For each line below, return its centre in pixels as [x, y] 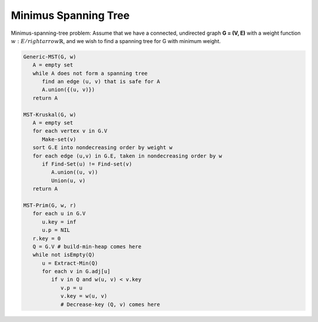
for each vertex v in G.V [70, 131]
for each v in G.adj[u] [76, 272]
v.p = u [71, 288]
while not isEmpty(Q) [64, 255]
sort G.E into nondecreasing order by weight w [103, 148]
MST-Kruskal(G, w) [50, 114]
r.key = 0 [47, 238]
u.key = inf [59, 222]
